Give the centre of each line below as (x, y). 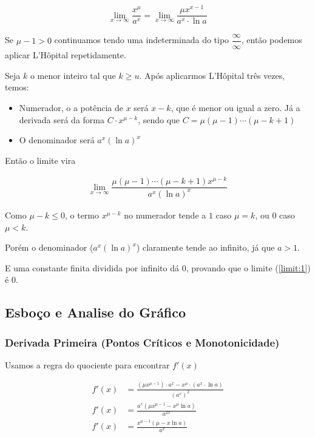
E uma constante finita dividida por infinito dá (92, 267)
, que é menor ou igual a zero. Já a (235, 108)
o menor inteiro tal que (73, 75)
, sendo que (159, 119)
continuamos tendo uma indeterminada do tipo (142, 40)
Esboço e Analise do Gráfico (96, 312)
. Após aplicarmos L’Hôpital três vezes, (212, 75)
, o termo (82, 215)
